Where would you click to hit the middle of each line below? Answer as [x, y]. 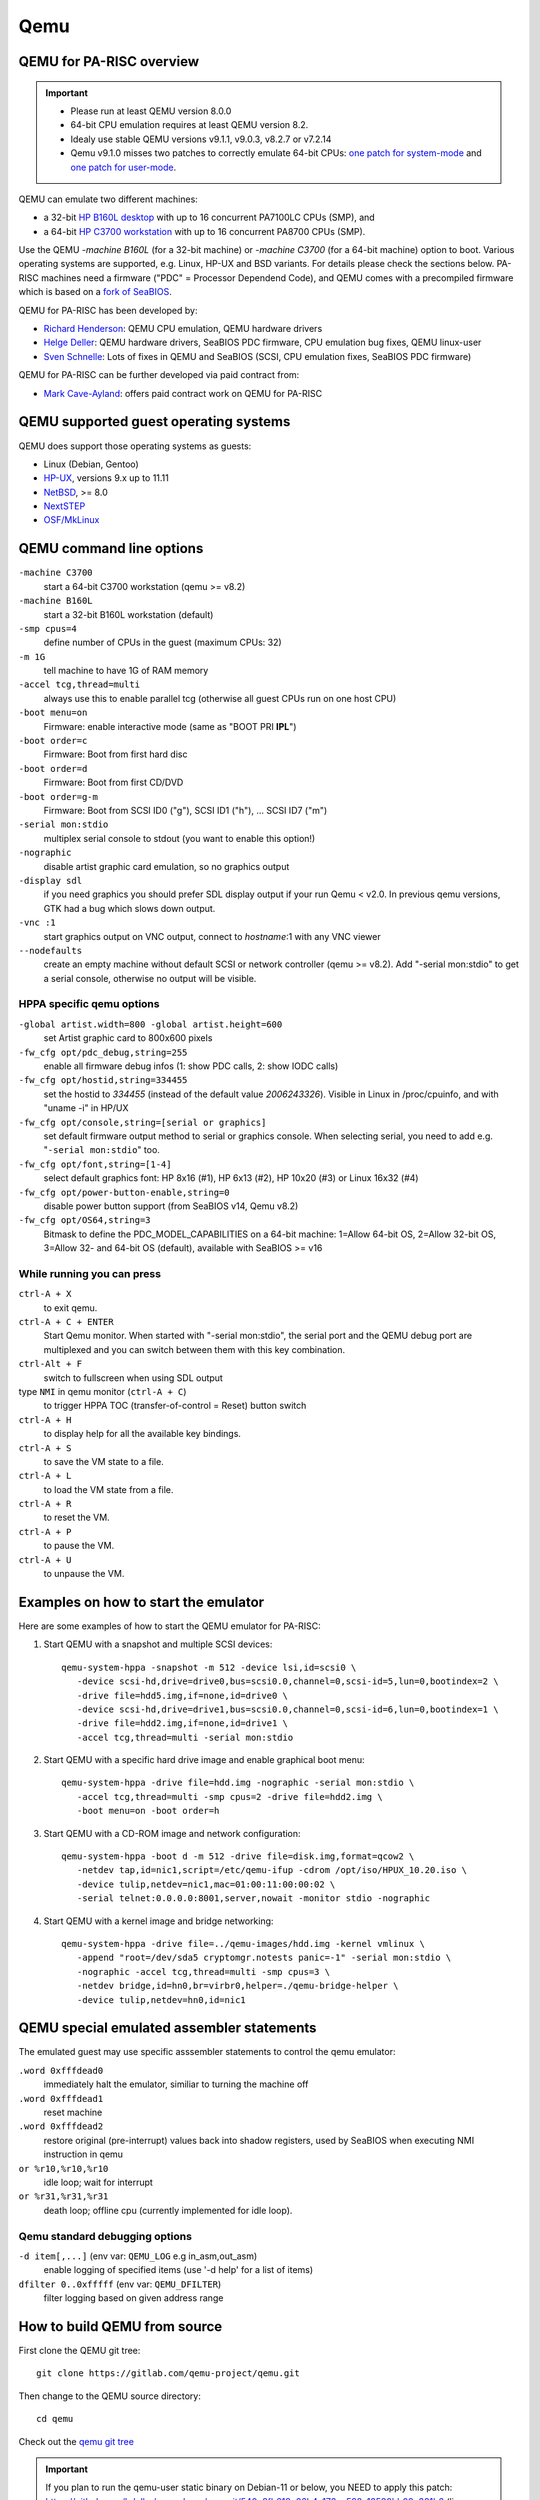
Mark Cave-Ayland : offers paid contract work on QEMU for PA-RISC [183, 393]
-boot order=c [53, 741]
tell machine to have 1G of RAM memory [126, 671]
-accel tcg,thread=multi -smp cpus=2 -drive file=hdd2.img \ [230, 1796]
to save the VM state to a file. [103, 1461]
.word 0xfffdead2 [61, 2126]
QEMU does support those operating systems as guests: [135, 446]
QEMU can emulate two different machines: [108, 199]
